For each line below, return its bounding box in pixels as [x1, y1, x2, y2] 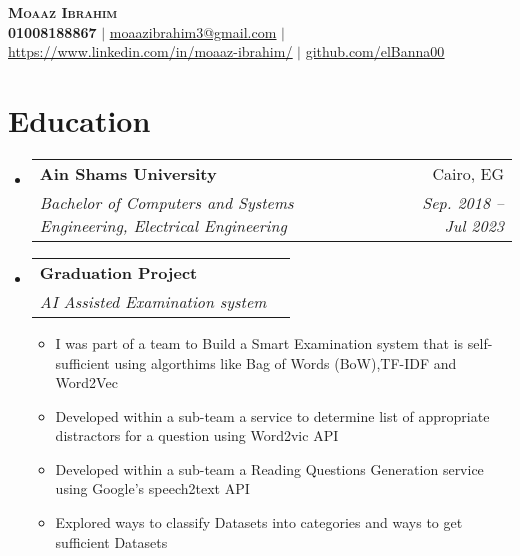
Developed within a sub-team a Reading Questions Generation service [55, 458, 484, 479]
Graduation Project [39, 260, 198, 284]
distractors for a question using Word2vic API [55, 425, 339, 446]
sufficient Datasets [55, 531, 168, 552]
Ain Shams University [39, 161, 217, 185]
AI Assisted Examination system [39, 289, 267, 313]
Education [8, 99, 151, 140]
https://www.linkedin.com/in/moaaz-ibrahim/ [8, 41, 293, 62]
